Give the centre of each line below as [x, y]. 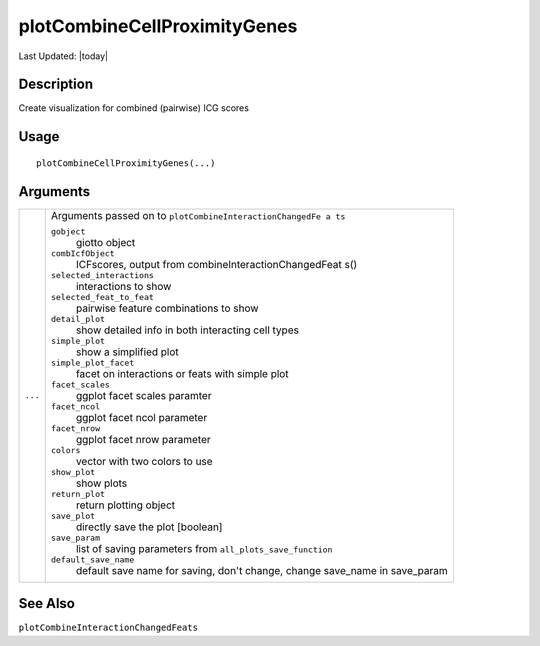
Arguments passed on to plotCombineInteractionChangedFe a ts [198, 215]
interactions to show [123, 286]
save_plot [73, 515]
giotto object [105, 242]
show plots [101, 483]
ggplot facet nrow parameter [143, 439]
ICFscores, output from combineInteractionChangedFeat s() [216, 264]
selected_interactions [102, 275]
